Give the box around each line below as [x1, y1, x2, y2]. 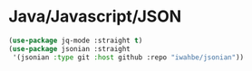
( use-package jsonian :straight [8, 44, 131, 53]
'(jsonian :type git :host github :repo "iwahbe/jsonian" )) [12, 52, 245, 62]
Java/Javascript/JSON [8, 6, 182, 27]
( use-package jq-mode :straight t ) [8, 36, 143, 45]
